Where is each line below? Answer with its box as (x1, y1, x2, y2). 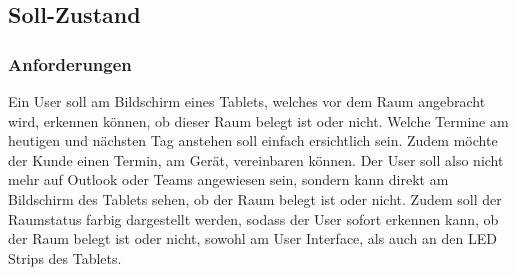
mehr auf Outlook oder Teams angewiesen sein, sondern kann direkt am (8, 169, 449, 190)
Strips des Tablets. (8, 247, 122, 268)
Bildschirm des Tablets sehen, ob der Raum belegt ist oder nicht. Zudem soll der (8, 188, 502, 209)
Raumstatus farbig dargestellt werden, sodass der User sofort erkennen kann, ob (8, 208, 499, 229)
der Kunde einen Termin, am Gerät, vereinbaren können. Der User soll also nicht (8, 149, 504, 170)
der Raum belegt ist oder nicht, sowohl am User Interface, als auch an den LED (8, 228, 497, 249)
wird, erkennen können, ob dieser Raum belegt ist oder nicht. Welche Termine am (8, 110, 509, 131)
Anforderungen (8, 51, 132, 76)
